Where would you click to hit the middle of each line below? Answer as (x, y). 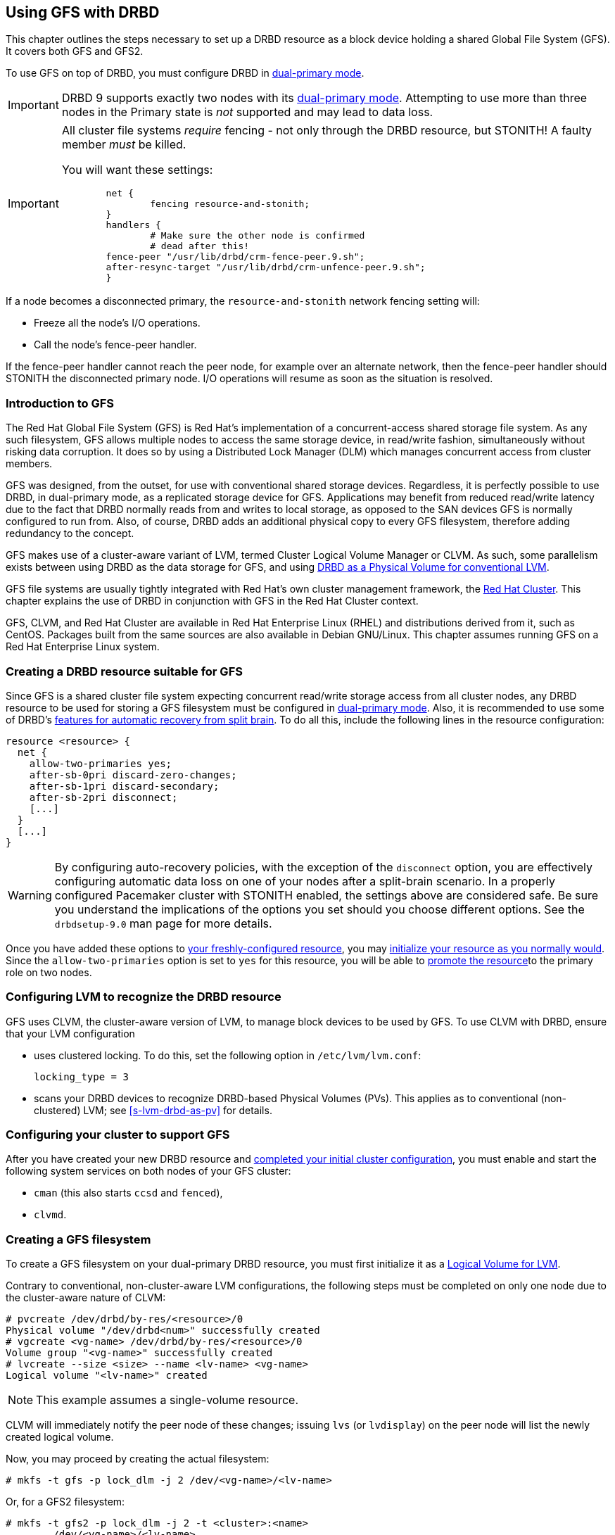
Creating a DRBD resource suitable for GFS (124, 671)
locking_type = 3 (81, 1076)
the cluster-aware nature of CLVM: (86, 1298)
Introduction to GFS (60, 403)
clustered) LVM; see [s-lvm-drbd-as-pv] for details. (153, 1110)
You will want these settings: (137, 170)
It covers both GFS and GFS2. (75, 51)
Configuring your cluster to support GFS (118, 1135)
